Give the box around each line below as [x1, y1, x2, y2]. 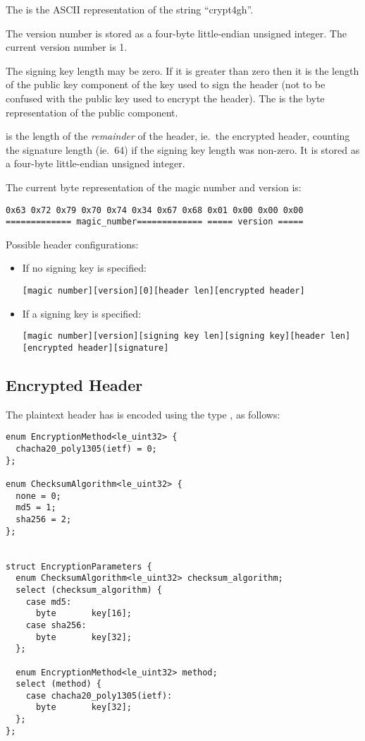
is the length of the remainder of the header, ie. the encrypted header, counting [6, 128, 350, 143]
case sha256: [25, 620, 87, 630]
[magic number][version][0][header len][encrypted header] [22, 286, 305, 296]
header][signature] [78, 342, 169, 353]
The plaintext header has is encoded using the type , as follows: [6, 406, 280, 421]
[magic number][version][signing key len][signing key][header [22, 331, 326, 342]
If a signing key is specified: [22, 306, 142, 320]
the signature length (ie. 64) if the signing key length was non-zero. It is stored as [6, 142, 360, 157]
